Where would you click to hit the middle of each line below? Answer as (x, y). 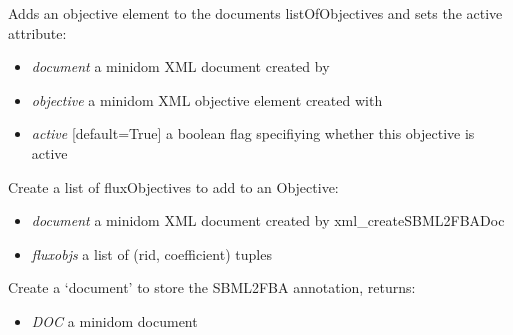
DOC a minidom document (114, 320)
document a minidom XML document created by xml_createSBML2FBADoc (268, 220)
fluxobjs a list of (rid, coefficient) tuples (151, 253)
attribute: (37, 32)
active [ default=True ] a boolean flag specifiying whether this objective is (253, 133)
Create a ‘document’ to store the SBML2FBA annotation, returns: (212, 287)
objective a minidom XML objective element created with (207, 99)
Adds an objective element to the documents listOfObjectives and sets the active (255, 13)
